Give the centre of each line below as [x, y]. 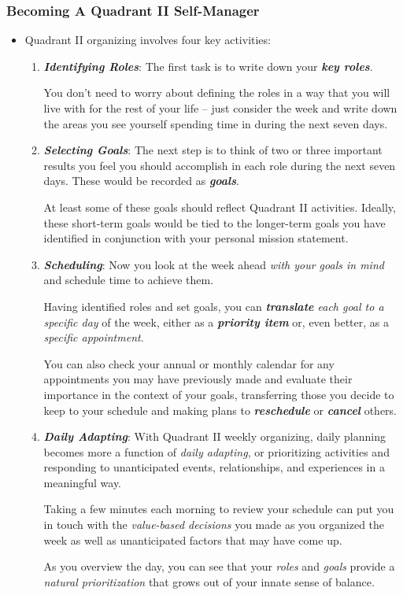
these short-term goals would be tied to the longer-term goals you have [214, 222]
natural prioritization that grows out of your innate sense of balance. [209, 581]
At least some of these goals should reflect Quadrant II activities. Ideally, [220, 207]
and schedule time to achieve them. [129, 280]
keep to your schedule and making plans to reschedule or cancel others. [220, 410]
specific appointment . [94, 337]
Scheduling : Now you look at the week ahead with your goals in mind [214, 264]
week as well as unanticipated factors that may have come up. [193, 540]
